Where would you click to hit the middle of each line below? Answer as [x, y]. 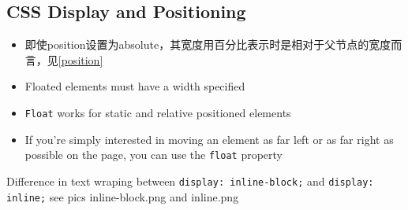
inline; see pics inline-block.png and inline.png [123, 196]
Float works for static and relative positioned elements [158, 112]
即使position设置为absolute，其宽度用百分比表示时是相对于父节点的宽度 [208, 44]
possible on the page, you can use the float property [154, 155]
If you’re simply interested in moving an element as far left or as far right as [209, 139]
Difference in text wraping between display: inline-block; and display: [190, 181]
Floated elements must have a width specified [135, 86]
